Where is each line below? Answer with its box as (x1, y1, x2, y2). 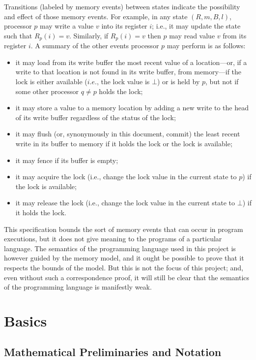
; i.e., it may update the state (152, 21, 241, 31)
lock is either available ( (15, 76, 87, 87)
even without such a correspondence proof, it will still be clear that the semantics (4, 272, 250, 282)
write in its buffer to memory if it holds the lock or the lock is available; (15, 138, 232, 148)
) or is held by (157, 76, 200, 87)
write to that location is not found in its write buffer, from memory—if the (15, 66, 242, 77)
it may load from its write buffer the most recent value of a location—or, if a (15, 57, 247, 67)
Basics (4, 310, 47, 330)
